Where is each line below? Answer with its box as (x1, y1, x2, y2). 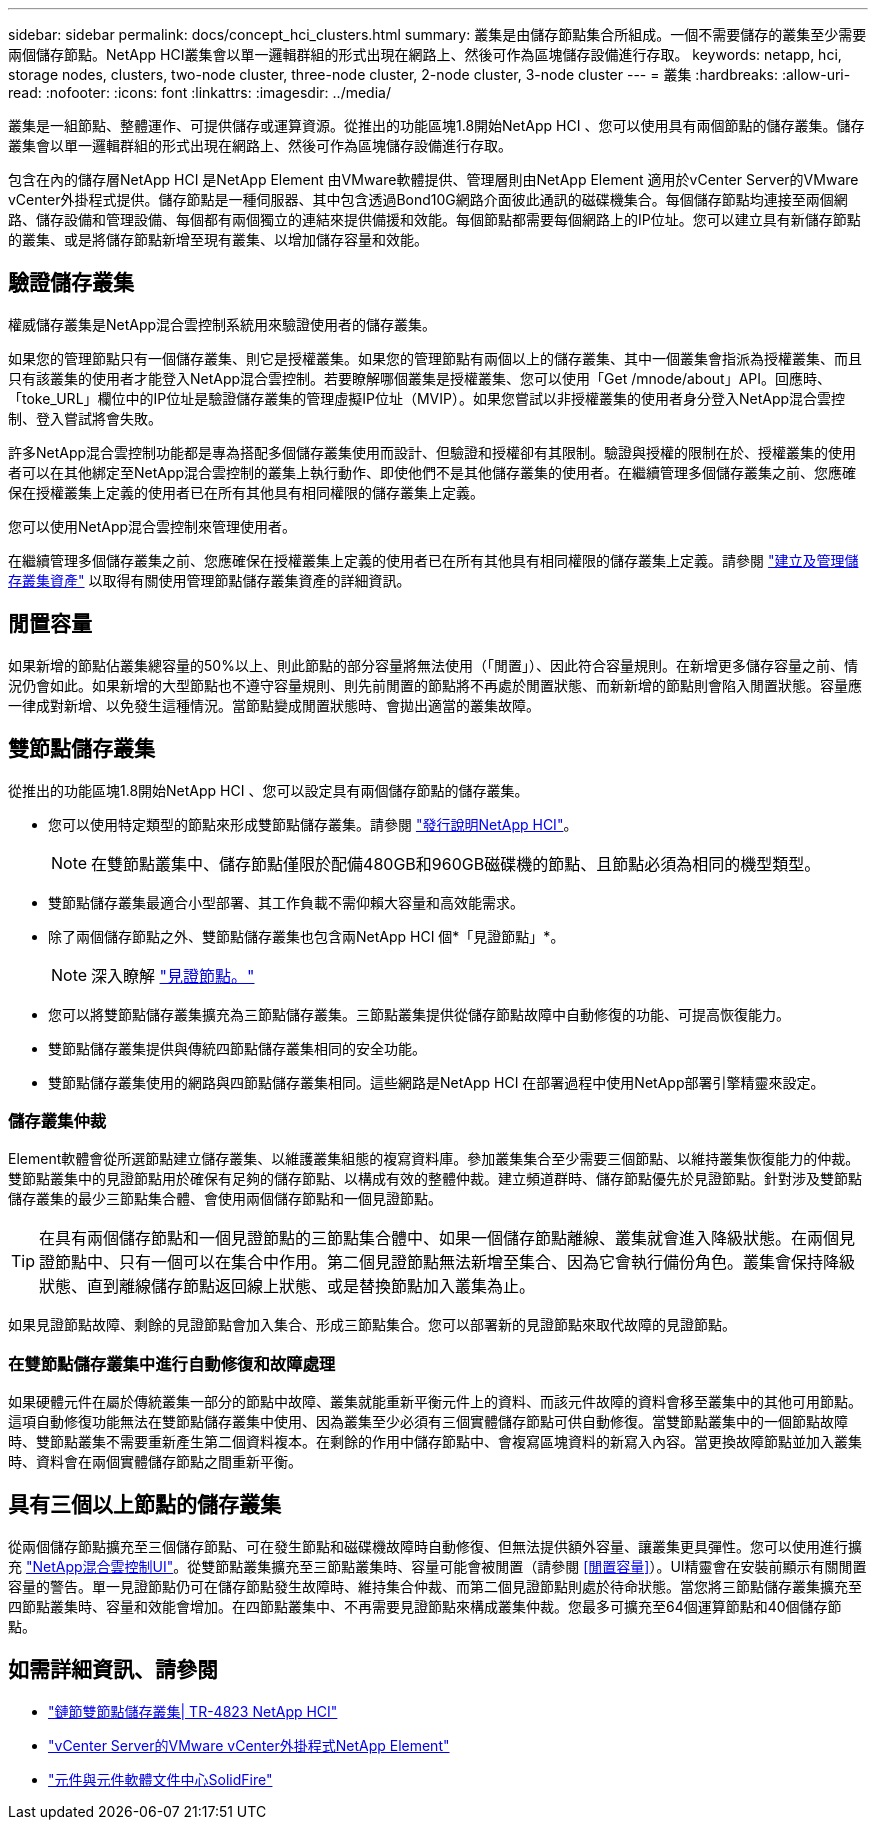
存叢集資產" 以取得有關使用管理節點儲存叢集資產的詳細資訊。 (8, 571, 411, 589)
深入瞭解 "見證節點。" (91, 965, 255, 986)
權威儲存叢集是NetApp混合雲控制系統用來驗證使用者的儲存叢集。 (8, 315, 437, 333)
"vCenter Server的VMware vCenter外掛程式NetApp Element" (48, 1736, 450, 1754)
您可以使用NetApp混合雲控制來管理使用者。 (8, 517, 297, 535)
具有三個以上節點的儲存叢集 (8, 1492, 281, 1518)
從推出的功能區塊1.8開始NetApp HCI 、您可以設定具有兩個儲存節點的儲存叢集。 (8, 781, 529, 799)
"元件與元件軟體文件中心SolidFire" (48, 1770, 273, 1788)
